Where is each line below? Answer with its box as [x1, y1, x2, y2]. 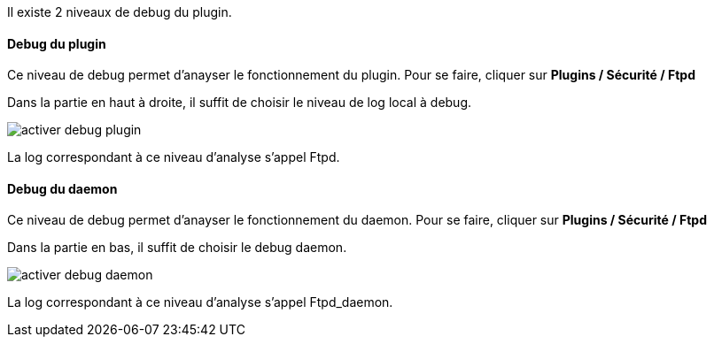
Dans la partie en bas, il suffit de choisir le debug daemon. [7, 240, 347, 256]
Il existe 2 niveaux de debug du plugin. [7, 4, 232, 19]
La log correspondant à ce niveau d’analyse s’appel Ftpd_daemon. [7, 294, 393, 310]
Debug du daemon [7, 180, 118, 196]
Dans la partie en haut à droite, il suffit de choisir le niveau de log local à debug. [7, 95, 472, 111]
